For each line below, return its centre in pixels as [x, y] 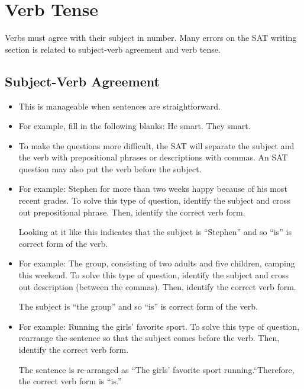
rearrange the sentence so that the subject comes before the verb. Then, [149, 338]
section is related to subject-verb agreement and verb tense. [113, 49]
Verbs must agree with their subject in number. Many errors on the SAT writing [151, 38]
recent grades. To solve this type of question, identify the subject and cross [154, 200]
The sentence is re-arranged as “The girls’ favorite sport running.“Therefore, [156, 369]
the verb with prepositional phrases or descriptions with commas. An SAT [153, 157]
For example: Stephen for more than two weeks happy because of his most [153, 189]
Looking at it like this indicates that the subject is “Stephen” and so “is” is [155, 232]
